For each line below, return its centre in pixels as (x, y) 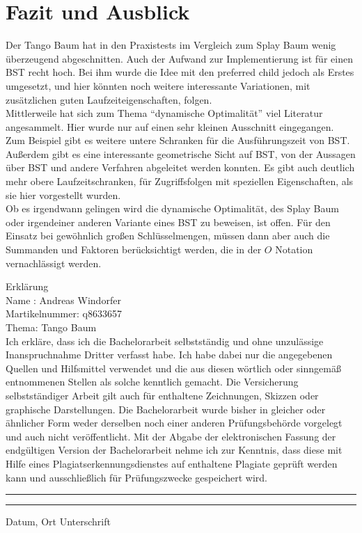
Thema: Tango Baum (51, 327)
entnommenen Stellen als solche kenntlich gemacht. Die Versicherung (152, 382)
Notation (294, 249)
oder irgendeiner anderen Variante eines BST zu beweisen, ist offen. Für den (168, 222)
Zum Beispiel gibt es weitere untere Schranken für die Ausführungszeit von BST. (178, 140)
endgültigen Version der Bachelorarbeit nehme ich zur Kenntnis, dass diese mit (174, 450)
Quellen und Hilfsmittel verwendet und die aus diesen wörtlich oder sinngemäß (173, 368)
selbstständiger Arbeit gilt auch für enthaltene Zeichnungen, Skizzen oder (162, 395)
